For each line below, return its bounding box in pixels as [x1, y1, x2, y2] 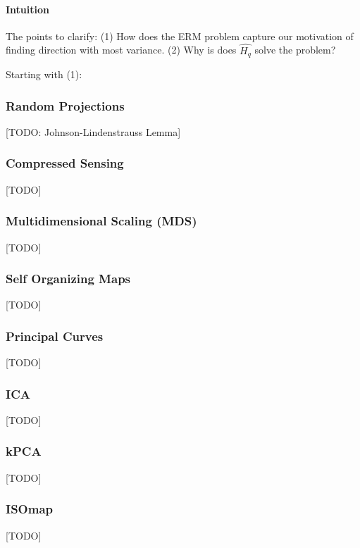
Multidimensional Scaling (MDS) [6, 212, 197, 230]
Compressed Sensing [6, 154, 124, 172]
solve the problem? [254, 42, 336, 57]
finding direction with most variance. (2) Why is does [6, 42, 237, 57]
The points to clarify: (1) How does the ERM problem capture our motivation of [6, 28, 354, 43]
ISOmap [6, 500, 53, 518]
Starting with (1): [6, 67, 82, 82]
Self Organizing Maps [6, 270, 131, 287]
